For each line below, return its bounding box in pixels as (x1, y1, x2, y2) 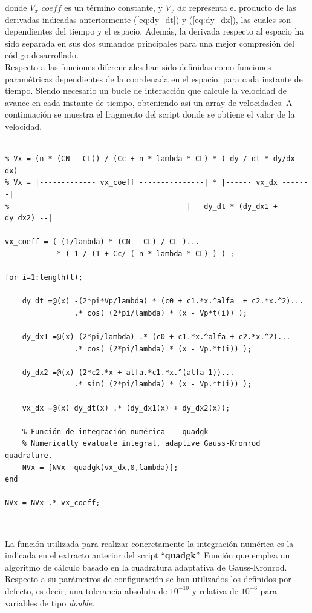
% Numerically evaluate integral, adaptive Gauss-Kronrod (22, 439, 261, 448)
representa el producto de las (189, 1, 296, 13)
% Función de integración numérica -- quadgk (22, 427, 209, 436)
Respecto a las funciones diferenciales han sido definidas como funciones (5, 60, 271, 73)
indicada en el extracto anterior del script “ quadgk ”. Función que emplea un (5, 549, 290, 562)
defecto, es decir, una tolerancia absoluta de (5, 584, 167, 597)
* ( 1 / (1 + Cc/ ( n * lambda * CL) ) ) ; (56, 249, 235, 258)
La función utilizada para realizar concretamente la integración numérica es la (5, 537, 294, 549)
